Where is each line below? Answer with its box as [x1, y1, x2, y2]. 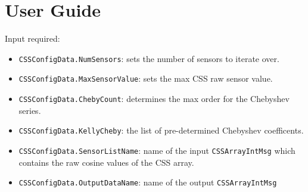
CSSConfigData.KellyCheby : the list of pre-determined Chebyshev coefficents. [18, 124, 304, 137]
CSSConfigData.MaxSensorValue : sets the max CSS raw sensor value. [18, 72, 273, 85]
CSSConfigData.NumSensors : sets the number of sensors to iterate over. [18, 52, 279, 64]
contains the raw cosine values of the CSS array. [18, 156, 194, 168]
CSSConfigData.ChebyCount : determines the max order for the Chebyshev [18, 92, 290, 105]
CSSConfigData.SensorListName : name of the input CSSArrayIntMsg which [18, 144, 295, 156]
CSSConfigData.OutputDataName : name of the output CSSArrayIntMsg [18, 176, 277, 188]
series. [18, 104, 41, 116]
